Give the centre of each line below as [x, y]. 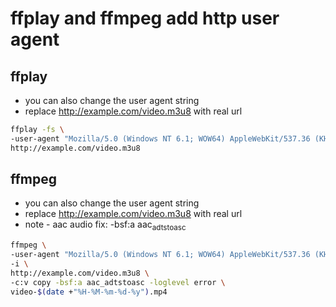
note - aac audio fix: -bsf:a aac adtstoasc [105, 225]
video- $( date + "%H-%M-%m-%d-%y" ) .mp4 [89, 292]
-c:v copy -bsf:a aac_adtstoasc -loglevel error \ [118, 282]
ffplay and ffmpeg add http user [145, 18]
